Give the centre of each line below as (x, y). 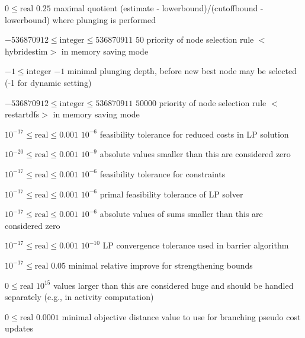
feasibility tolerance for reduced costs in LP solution (194, 134)
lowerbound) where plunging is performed (80, 19)
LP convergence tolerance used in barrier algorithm (196, 245)
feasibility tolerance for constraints (163, 173)
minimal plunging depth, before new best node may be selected (182, 71)
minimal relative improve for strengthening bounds (160, 265)
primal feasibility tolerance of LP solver (171, 194)
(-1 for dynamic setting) (48, 82)
